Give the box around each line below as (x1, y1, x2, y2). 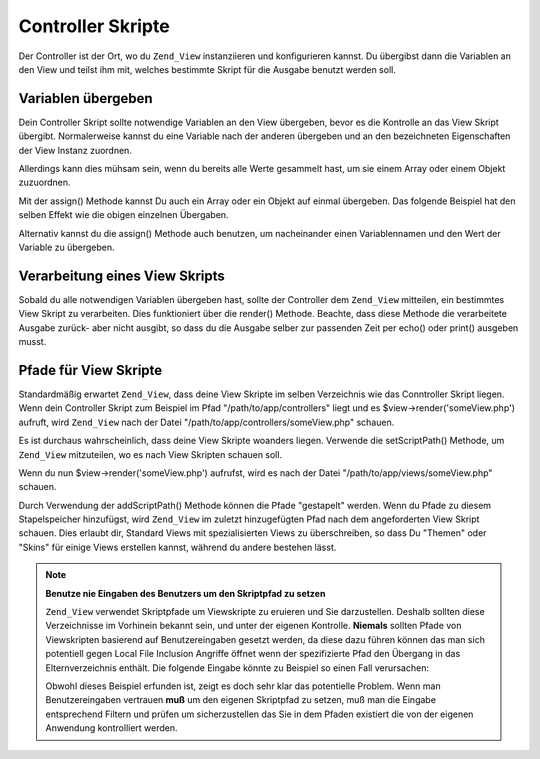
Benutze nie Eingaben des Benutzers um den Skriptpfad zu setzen (45, 587, 326, 599)
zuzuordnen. (18, 176, 71, 189)
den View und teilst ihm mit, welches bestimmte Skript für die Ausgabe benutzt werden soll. (18, 63, 397, 75)
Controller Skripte (18, 15, 170, 37)
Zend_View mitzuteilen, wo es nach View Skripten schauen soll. (18, 448, 283, 460)
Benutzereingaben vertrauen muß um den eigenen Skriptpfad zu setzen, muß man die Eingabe (45, 694, 437, 706)
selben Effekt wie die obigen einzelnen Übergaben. (18, 209, 229, 221)
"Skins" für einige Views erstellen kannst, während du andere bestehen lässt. (18, 541, 337, 553)
